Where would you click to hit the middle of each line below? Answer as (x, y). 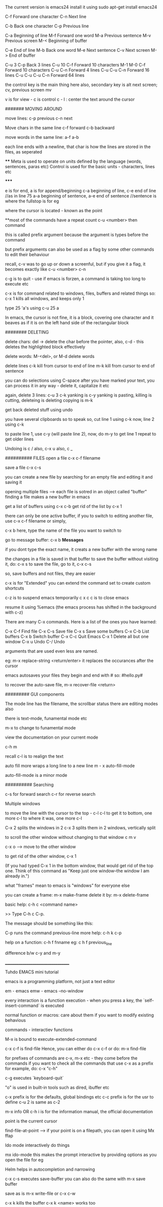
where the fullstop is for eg (32, 201)
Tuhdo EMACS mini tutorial (32, 972)
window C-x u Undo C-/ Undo (35, 642)
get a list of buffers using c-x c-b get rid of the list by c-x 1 (64, 506)
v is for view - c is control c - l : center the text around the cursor (70, 99)
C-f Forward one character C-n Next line (46, 16)
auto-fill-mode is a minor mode (36, 775)
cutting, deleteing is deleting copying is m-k (49, 400)
